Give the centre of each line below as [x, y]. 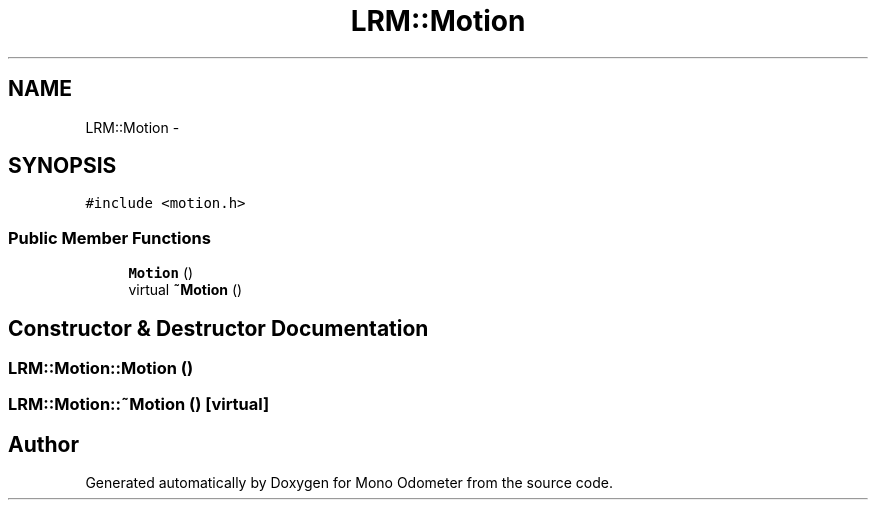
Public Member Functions [109, 237]
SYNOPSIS [62, 166]
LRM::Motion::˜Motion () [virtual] [139, 404]
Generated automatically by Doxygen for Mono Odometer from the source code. [349, 483]
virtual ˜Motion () [185, 290]
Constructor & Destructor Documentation [218, 328]
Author [43, 444]
